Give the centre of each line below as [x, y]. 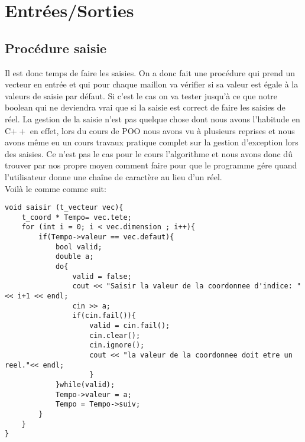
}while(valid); [85, 384]
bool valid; [79, 247]
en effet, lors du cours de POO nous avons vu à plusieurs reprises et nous [162, 130]
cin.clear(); [115, 335]
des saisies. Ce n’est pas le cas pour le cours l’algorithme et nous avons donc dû [149, 153]
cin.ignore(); [117, 345]
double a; [74, 257]
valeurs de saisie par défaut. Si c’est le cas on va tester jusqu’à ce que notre [141, 95]
